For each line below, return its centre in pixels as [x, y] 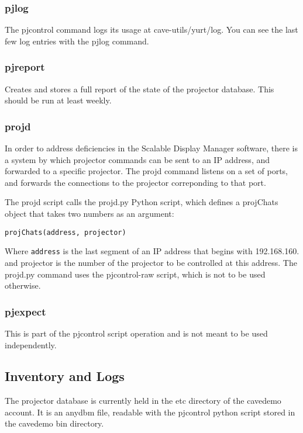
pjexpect [25, 311]
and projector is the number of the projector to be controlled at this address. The [151, 262]
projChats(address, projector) [66, 232]
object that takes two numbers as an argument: [89, 213]
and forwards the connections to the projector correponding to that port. [135, 182]
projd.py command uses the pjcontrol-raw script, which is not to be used [135, 274]
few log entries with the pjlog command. [77, 41]
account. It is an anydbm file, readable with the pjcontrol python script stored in [150, 412]
